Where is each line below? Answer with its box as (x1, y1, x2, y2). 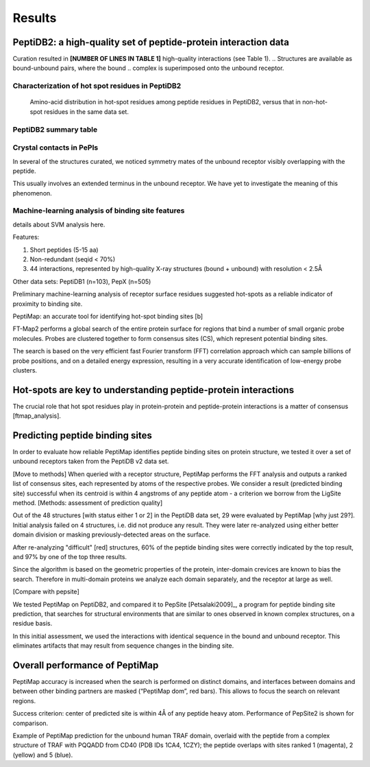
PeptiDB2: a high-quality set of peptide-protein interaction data (12, 36, 289, 48)
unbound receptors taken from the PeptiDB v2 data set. (12, 457, 169, 466)
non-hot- (301, 98, 328, 106)
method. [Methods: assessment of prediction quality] (12, 499, 163, 507)
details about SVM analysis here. (12, 220, 106, 228)
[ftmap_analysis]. (12, 412, 62, 420)
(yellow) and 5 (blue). (12, 751, 73, 759)
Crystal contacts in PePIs (12, 143, 99, 152)
